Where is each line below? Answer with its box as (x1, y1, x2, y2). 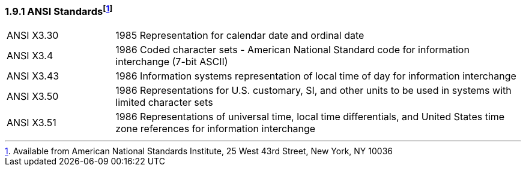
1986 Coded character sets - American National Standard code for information (115, 43, 470, 56)
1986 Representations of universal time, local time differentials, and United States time (115, 110, 505, 123)
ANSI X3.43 (7, 69, 59, 82)
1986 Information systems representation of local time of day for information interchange (115, 69, 516, 82)
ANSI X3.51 (7, 116, 56, 129)
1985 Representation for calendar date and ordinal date (115, 29, 364, 41)
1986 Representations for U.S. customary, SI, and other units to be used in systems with (115, 84, 512, 96)
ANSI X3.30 (7, 29, 59, 41)
